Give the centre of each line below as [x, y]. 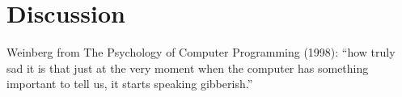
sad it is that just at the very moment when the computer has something [188, 67]
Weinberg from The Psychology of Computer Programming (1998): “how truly [201, 52]
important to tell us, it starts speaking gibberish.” [130, 84]
